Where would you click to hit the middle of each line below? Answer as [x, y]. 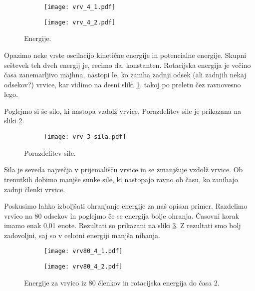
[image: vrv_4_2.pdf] [80, 22]
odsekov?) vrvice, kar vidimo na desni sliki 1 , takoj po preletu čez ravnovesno [123, 84]
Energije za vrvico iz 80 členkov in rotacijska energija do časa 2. [122, 282]
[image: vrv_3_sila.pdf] [85, 137]
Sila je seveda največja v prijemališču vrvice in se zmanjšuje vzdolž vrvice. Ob [124, 169]
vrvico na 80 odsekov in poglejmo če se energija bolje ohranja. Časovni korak [122, 215]
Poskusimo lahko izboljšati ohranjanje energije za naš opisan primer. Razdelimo [126, 206]
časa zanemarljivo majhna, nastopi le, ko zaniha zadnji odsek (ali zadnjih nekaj [125, 75]
